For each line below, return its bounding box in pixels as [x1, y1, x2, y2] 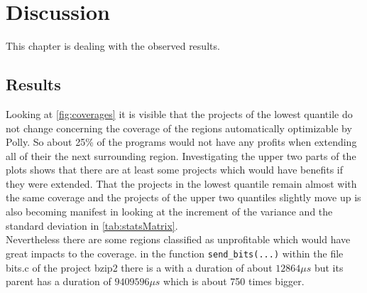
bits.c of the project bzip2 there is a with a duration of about [6, 260, 273, 275]
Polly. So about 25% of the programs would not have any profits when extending [6, 134, 357, 149]
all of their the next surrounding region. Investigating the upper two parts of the [6, 148, 356, 163]
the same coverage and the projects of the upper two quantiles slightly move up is [6, 190, 361, 205]
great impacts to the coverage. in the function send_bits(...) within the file [6, 245, 344, 260]
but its [314, 260, 344, 275]
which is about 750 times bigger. [163, 274, 305, 289]
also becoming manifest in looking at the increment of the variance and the [6, 204, 333, 219]
